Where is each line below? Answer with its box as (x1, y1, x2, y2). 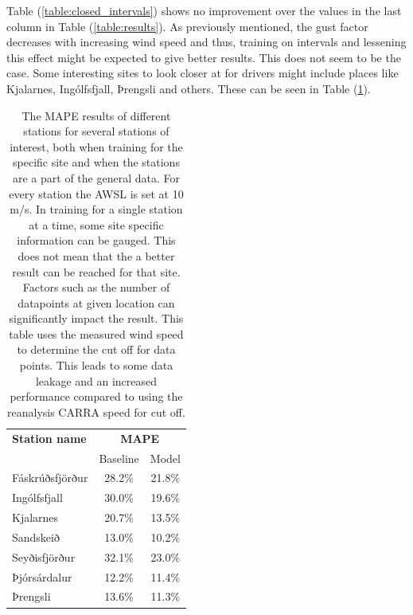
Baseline (99, 449, 139, 466)
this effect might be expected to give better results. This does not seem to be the (6, 49, 401, 65)
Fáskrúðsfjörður (12, 469, 88, 486)
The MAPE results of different (21, 107, 171, 123)
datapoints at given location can (18, 294, 175, 311)
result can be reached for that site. (12, 263, 181, 280)
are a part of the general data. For (12, 169, 180, 186)
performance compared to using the (10, 388, 183, 405)
